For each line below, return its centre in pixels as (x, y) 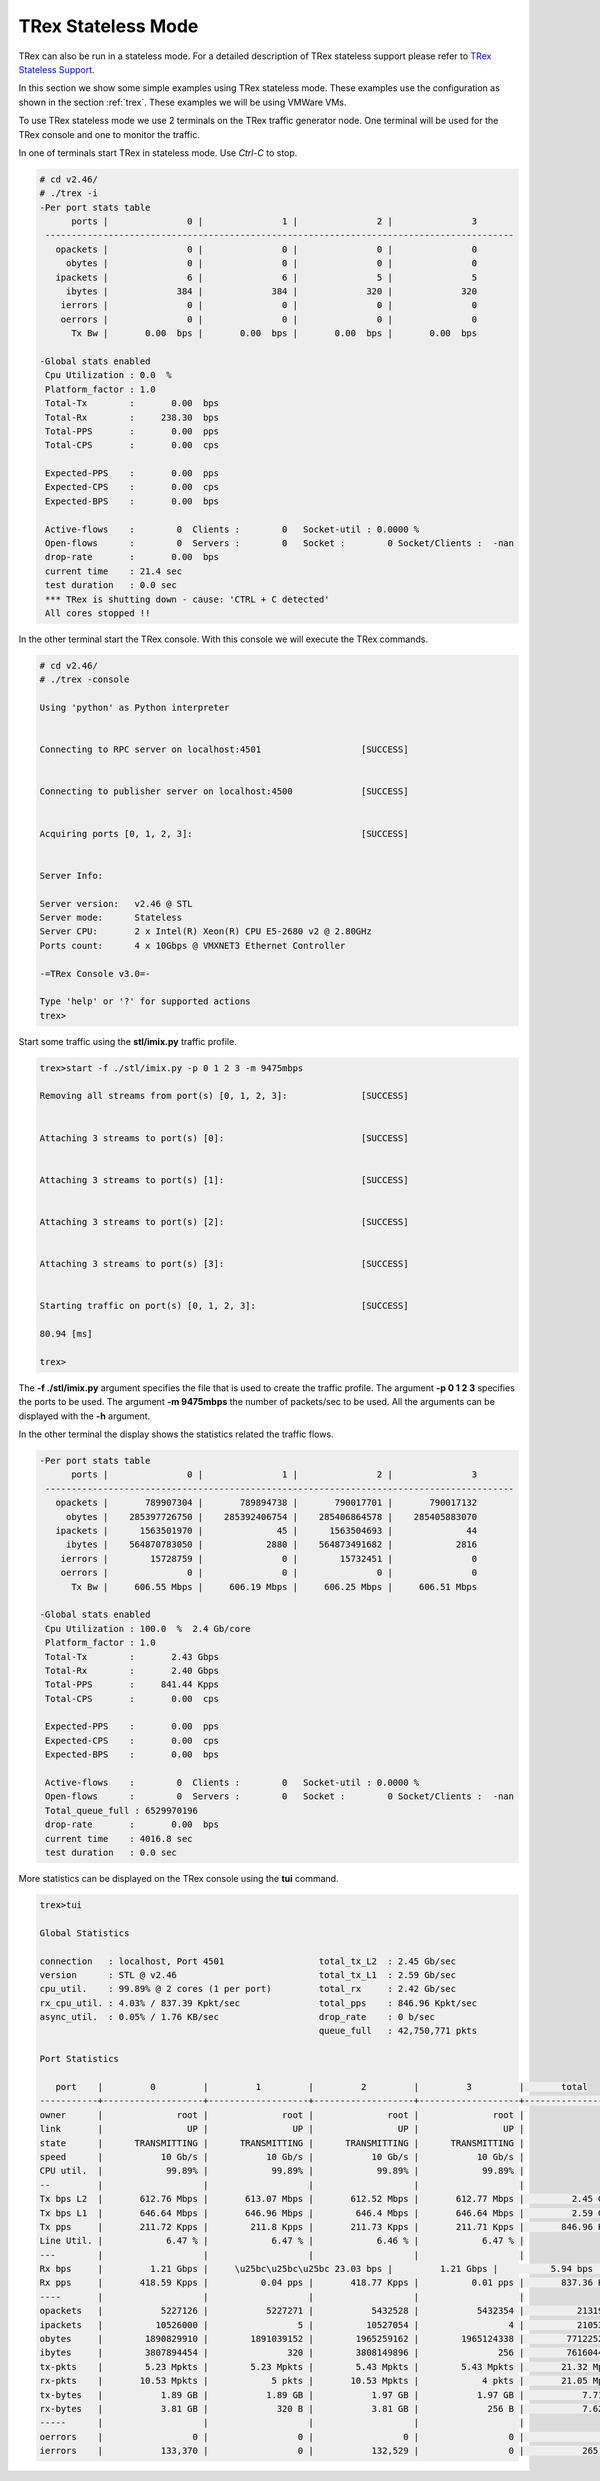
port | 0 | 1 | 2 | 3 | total (322, 2087)
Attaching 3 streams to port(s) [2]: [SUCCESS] (224, 1221)
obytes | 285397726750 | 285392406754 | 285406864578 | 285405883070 (271, 1516)
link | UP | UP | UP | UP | (282, 2129)
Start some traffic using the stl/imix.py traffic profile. (127, 1041)
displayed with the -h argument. (84, 1416)
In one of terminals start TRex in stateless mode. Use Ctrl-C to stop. (158, 152)
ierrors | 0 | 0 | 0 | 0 (269, 305)
